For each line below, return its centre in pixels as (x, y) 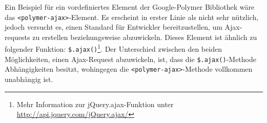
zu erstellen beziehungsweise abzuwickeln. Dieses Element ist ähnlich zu (145, 37)
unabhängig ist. (29, 79)
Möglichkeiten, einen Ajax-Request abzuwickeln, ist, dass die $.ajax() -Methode (130, 59)
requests (17, 37)
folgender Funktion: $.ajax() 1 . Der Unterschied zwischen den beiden (113, 48)
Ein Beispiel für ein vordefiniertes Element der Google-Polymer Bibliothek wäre (130, 7)
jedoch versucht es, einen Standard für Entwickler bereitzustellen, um (114, 27)
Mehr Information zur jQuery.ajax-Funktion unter (95, 104)
